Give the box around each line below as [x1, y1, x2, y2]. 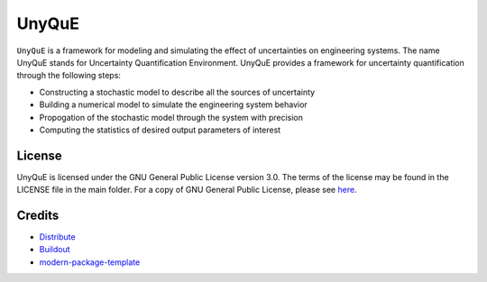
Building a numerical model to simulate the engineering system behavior [39, 99, 308, 110]
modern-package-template [39, 257, 141, 268]
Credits [16, 208, 60, 223]
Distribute [39, 232, 76, 242]
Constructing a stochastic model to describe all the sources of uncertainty [39, 86, 316, 97]
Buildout [39, 244, 71, 255]
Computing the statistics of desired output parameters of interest [39, 124, 281, 135]
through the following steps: [16, 70, 122, 81]
